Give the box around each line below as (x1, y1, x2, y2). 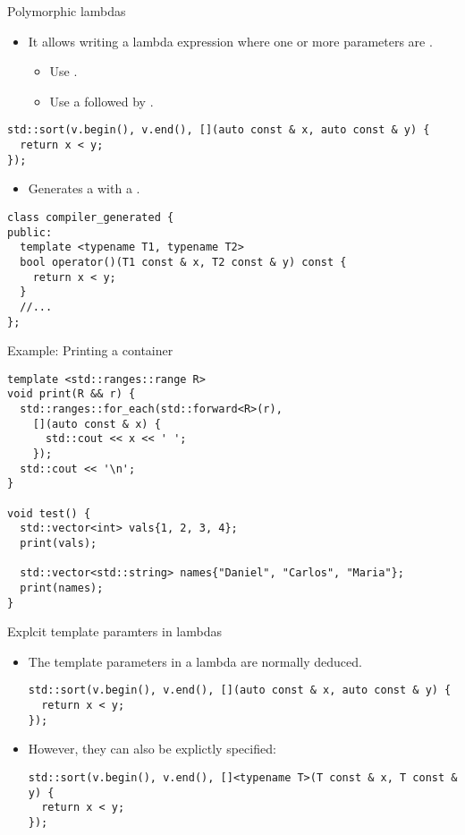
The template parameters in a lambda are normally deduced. (28, 652, 362, 670)
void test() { (7, 507, 91, 520)
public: (7, 226, 53, 239)
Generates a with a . (28, 179, 140, 198)
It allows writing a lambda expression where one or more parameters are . (28, 31, 433, 50)
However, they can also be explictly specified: (28, 739, 276, 758)
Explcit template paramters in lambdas (7, 622, 222, 641)
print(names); (20, 581, 104, 594)
